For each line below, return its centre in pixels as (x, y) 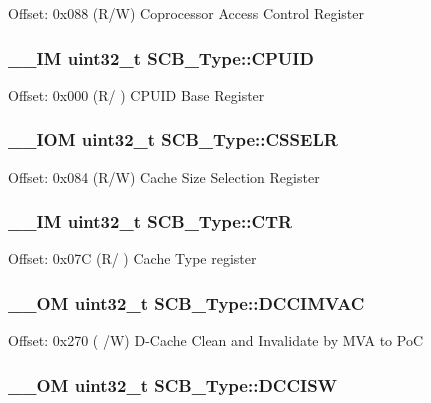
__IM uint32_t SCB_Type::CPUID (161, 57)
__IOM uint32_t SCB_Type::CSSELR (173, 139)
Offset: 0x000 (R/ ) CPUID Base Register (136, 94)
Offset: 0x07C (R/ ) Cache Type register (132, 258)
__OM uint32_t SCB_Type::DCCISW (173, 384)
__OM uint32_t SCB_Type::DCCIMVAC (186, 302)
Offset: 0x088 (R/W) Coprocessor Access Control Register (186, 13)
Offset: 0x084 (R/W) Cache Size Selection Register (164, 176)
